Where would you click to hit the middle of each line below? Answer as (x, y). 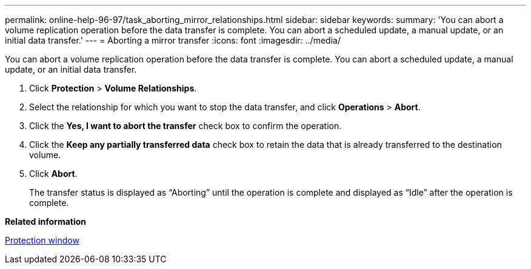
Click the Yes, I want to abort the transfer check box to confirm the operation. (185, 126)
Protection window (42, 240)
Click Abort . (53, 174)
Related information (46, 221)
